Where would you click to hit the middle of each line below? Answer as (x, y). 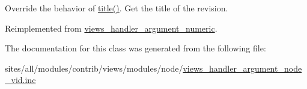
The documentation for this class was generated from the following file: (135, 48)
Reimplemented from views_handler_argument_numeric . (111, 28)
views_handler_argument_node (242, 68)
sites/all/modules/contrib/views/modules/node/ (94, 68)
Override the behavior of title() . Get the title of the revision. (117, 8)
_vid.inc (20, 80)
